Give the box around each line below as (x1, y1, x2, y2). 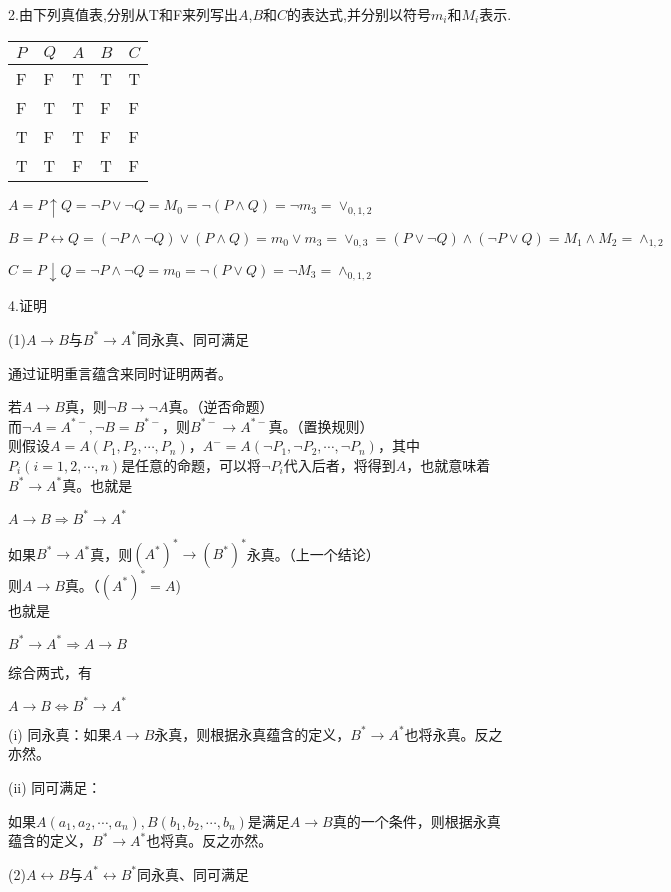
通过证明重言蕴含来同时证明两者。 (8, 362, 232, 383)
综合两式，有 (8, 661, 92, 682)
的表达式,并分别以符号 (287, 4, 432, 24)
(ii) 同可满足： (8, 777, 102, 798)
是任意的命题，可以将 (121, 454, 262, 475)
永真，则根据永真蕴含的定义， (154, 723, 351, 744)
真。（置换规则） (268, 415, 374, 436)
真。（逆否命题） (168, 396, 274, 417)
